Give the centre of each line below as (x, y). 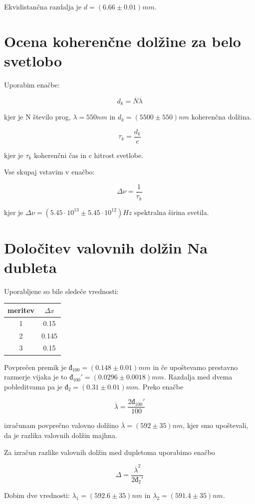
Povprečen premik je (35, 367)
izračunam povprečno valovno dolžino (61, 425)
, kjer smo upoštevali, (216, 425)
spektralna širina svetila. (171, 212)
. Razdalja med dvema (198, 377)
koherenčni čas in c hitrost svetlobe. (89, 155)
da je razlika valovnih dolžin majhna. (61, 435)
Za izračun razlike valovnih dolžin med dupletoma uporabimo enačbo (110, 452)
